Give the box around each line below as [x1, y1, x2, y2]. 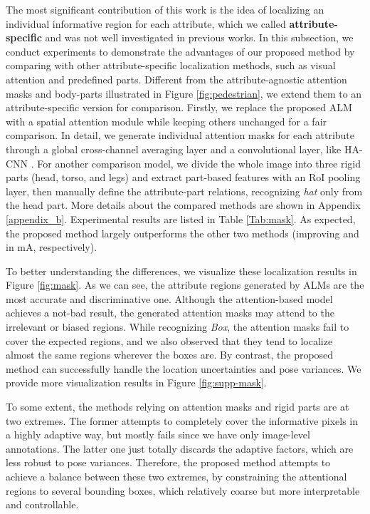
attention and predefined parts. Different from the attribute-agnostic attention [6, 71, 347, 86]
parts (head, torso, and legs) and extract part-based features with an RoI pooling [6, 170, 361, 185]
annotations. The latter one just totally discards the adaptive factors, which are [6, 441, 354, 456]
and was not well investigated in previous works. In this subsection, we [45, 30, 354, 45]
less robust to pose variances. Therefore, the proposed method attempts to [6, 455, 331, 470]
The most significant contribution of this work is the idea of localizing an [6, 2, 324, 16]
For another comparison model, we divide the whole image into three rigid [37, 155, 361, 170]
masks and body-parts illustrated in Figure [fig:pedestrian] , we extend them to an [6, 86, 362, 101]
